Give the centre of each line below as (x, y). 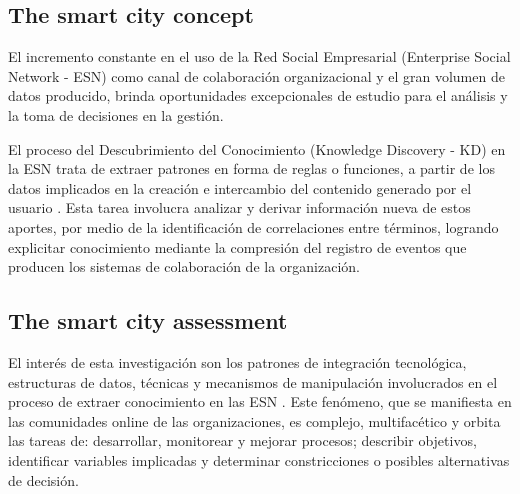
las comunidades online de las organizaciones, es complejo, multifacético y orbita (254, 420)
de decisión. (43, 479)
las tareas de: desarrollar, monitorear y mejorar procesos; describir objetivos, (242, 440)
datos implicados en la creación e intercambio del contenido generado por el (240, 187)
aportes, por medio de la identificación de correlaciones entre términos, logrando (253, 226)
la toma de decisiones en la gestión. (116, 114)
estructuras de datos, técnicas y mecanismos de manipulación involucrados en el (253, 381)
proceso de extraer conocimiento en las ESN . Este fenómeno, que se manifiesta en (260, 401)
